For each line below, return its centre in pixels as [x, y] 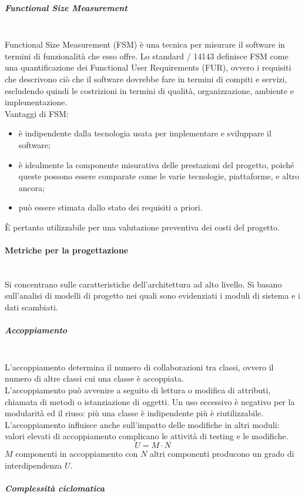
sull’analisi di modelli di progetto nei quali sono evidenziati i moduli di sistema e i [152, 295]
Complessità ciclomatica [55, 488]
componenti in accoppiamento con [77, 453]
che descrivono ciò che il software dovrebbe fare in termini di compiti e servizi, [146, 78]
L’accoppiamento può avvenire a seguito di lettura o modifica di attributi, [138, 390]
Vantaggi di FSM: [37, 113]
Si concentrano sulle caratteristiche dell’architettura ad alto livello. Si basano [143, 284]
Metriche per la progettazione [67, 250]
